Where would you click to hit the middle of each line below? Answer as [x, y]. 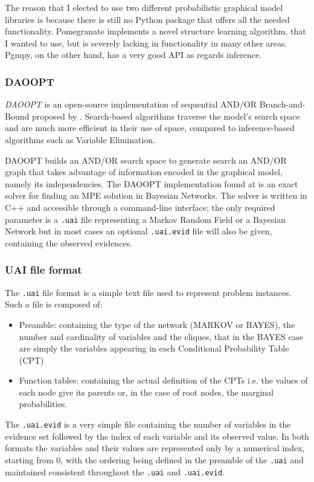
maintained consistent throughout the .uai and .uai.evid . [115, 471]
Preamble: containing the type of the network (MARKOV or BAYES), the [157, 324]
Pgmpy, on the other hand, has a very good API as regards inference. [133, 55]
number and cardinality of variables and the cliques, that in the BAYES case [161, 336]
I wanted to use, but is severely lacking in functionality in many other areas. [146, 43]
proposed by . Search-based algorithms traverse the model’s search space [166, 116]
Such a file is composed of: [54, 304]
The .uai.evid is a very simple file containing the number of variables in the [148, 424]
